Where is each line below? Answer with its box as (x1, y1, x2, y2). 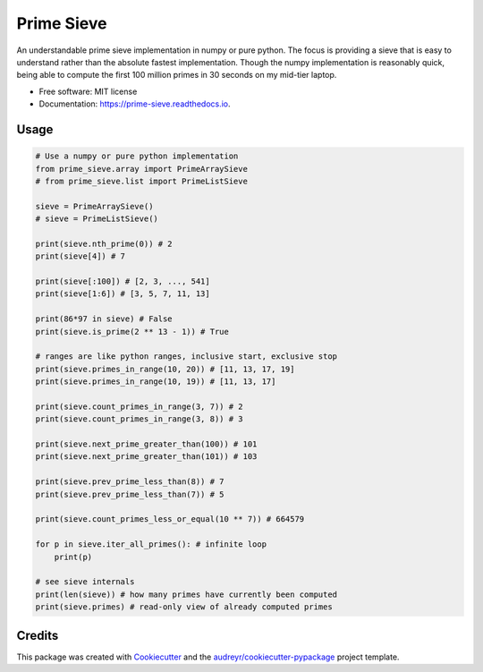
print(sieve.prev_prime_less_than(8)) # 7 (35, 477, 225, 487)
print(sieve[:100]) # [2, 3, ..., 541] (35, 276, 210, 286)
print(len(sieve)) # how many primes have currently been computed (35, 589, 338, 600)
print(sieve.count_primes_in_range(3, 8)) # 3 (35, 414, 243, 424)
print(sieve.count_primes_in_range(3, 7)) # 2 (35, 401, 243, 412)
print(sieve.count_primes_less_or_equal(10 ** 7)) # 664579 (35, 515, 305, 524)
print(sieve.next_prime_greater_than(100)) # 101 (35, 439, 258, 449)
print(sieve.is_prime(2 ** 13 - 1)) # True (35, 327, 230, 336)
